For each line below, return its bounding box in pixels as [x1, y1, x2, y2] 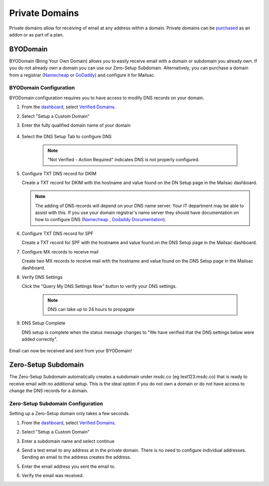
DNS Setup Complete [21, 320, 66, 326]
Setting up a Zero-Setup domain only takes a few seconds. [9, 411, 130, 417]
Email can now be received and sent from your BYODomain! [9, 347, 132, 354]
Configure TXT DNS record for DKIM [21, 170, 97, 177]
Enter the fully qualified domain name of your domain [21, 122, 131, 128]
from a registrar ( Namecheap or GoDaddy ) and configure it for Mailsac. [9, 72, 155, 78]
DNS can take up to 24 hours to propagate [47, 306, 134, 312]
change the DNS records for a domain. [9, 388, 89, 394]
